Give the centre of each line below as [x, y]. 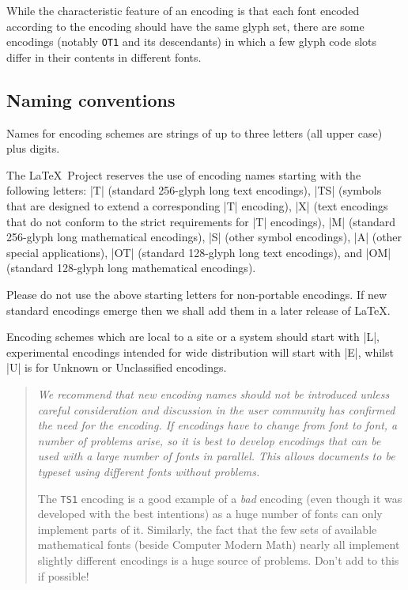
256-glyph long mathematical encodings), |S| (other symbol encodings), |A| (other [204, 237]
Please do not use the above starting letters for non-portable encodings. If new [197, 294]
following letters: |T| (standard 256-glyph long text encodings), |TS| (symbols [194, 190]
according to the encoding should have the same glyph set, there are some [185, 26]
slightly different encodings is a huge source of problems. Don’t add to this [218, 560]
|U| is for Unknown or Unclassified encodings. [117, 367]
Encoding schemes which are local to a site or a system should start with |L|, [193, 337]
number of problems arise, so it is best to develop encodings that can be [209, 440]
